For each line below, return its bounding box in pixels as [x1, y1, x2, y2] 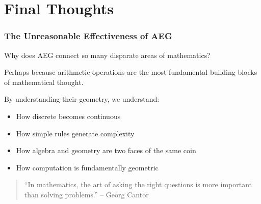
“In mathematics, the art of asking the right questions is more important [24, 179, 252, 190]
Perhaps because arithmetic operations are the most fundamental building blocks [4, 67, 257, 77]
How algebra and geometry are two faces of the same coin [16, 145, 196, 156]
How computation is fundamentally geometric [16, 162, 159, 172]
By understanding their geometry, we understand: [4, 94, 160, 104]
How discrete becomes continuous [16, 110, 121, 121]
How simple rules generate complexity [16, 128, 135, 138]
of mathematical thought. [4, 76, 84, 87]
